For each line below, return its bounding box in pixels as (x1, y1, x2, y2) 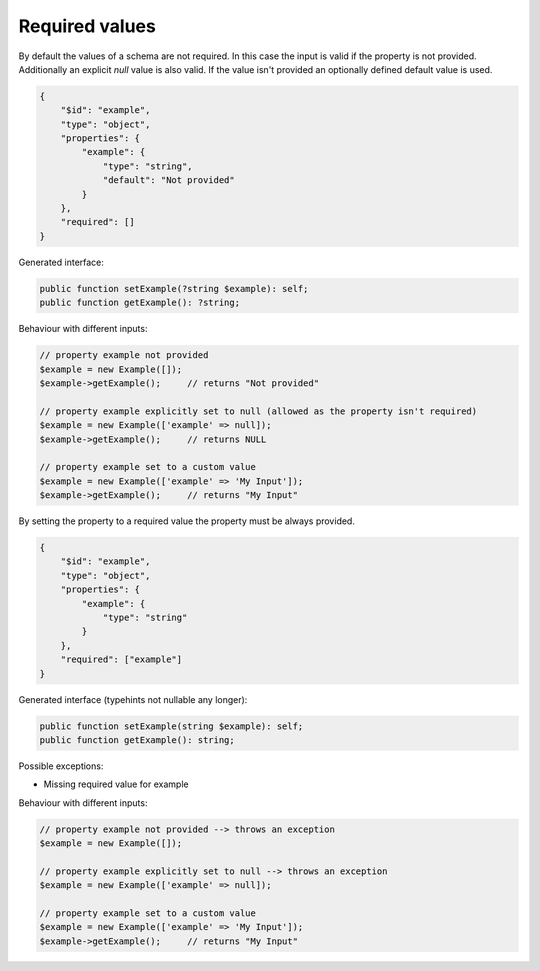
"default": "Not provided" (102, 175, 235, 186)
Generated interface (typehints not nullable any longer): (18, 693, 248, 705)
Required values (18, 15, 157, 37)
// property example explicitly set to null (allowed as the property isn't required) (39, 405, 478, 417)
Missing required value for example (43, 778, 189, 790)
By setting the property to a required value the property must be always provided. (18, 515, 355, 527)
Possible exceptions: (18, 760, 104, 772)
